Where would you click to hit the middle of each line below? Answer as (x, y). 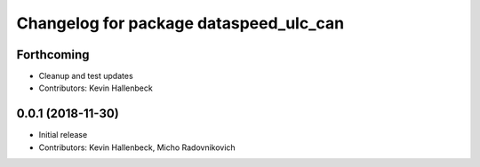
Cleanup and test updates (86, 76)
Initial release (63, 135)
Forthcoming (53, 55)
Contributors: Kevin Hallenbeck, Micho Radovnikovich (137, 147)
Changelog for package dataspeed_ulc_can (180, 23)
